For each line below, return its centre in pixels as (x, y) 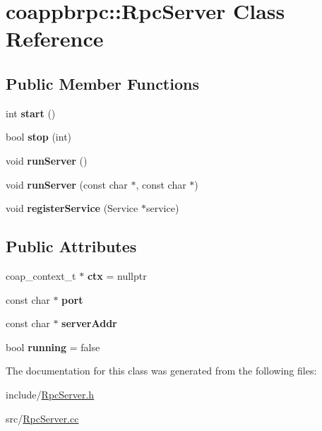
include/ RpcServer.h (50, 394)
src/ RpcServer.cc (42, 418)
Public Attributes (71, 246)
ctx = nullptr (117, 275)
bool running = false (53, 347)
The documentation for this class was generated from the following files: (161, 371)
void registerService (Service (72, 208)
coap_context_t (41, 275)
